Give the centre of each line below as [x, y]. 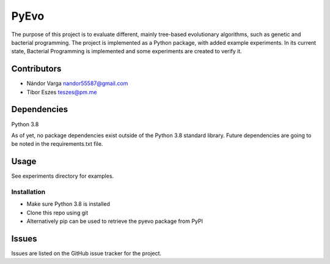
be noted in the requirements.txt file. [57, 144]
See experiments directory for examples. [63, 176]
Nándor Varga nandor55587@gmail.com [77, 83]
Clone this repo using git [57, 213]
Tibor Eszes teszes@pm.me [62, 92]
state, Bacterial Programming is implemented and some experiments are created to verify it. [127, 51]
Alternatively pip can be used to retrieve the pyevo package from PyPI [115, 221]
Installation [28, 192]
